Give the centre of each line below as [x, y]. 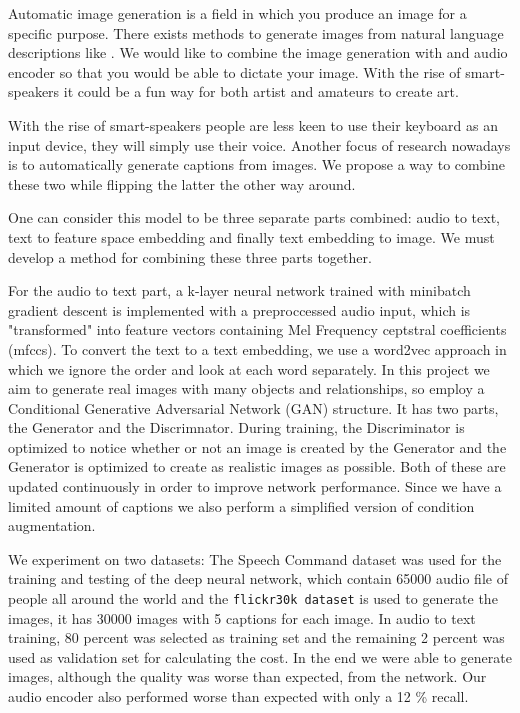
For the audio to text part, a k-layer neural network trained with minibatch [239, 290]
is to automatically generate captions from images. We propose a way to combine [256, 164]
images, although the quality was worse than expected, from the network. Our [247, 676]
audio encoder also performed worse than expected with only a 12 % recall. [238, 696]
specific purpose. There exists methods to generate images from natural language [256, 32]
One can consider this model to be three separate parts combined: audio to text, [254, 217]
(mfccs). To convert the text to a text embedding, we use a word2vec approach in [257, 348]
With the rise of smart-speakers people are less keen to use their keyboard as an [253, 124]
